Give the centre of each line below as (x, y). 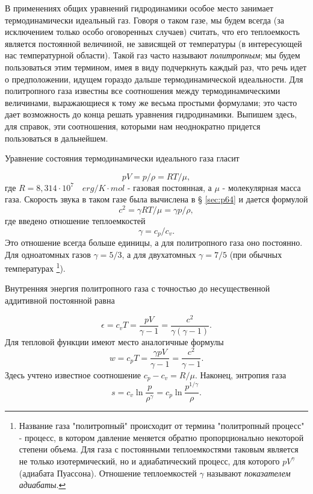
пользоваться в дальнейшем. (57, 138)
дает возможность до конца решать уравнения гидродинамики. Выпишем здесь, (151, 114)
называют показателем (249, 473)
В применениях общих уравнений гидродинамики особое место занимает (139, 8)
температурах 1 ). (35, 267)
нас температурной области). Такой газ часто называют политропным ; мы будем (153, 55)
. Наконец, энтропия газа (240, 374)
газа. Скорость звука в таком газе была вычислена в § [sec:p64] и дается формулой (156, 199)
